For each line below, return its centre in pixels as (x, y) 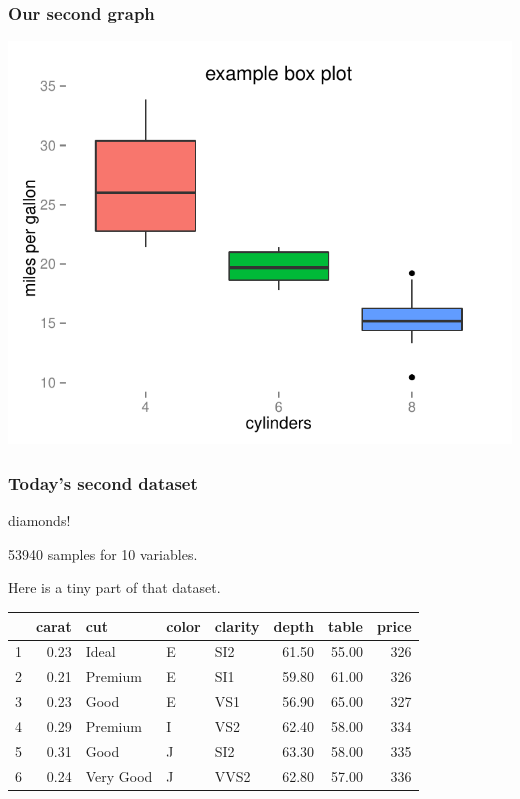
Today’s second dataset (103, 482)
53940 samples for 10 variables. (103, 553)
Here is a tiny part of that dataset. (114, 587)
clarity (237, 625)
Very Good (119, 775)
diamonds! (39, 520)
